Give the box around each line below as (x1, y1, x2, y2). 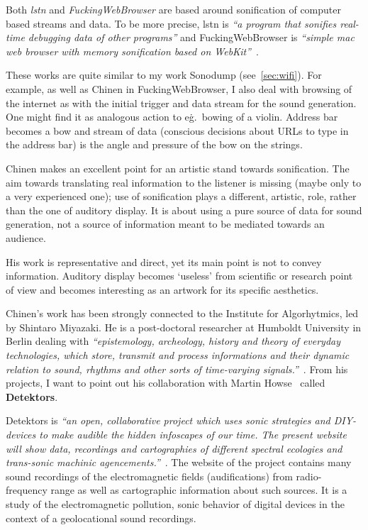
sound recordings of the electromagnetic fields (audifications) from (6, 468, 293, 483)
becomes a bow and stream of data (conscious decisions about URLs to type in (6, 123, 349, 138)
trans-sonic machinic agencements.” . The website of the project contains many (6, 455, 352, 470)
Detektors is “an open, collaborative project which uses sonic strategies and (6, 413, 330, 428)
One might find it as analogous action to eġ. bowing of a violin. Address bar (6, 109, 338, 124)
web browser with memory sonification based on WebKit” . (6, 43, 259, 58)
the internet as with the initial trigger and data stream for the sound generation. (6, 95, 357, 110)
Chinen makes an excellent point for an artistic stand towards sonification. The (6, 160, 350, 175)
